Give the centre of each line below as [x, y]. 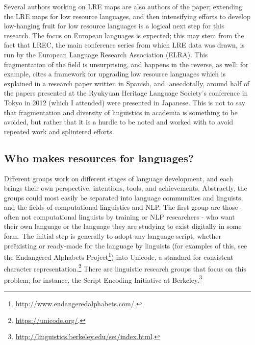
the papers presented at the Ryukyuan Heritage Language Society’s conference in [126, 93]
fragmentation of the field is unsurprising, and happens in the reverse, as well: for [126, 64]
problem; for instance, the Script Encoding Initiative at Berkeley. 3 [103, 279]
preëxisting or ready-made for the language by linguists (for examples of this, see [126, 245]
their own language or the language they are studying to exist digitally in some [123, 226]
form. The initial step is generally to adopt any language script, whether [113, 236]
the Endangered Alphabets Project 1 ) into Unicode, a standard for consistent [119, 256]
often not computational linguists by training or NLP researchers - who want [120, 216]
